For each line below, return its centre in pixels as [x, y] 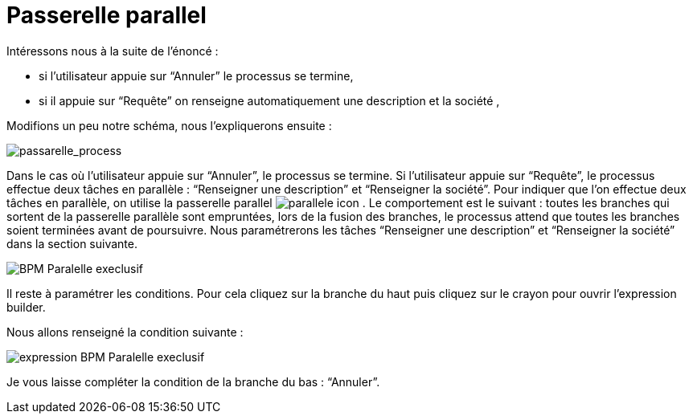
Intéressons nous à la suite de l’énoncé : [113, 51]
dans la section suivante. [72, 243]
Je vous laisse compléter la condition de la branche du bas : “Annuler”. [193, 381]
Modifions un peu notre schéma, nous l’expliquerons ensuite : [169, 125]
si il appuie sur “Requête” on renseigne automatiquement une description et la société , [269, 100]
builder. [26, 307]
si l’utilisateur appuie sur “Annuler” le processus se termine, [196, 75]
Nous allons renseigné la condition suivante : [125, 332]
